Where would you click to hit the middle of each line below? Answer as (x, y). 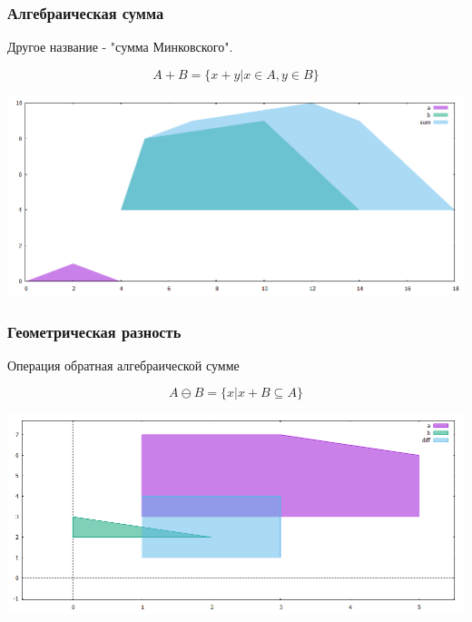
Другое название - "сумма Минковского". (120, 47)
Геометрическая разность (94, 331)
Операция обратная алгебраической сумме (123, 365)
